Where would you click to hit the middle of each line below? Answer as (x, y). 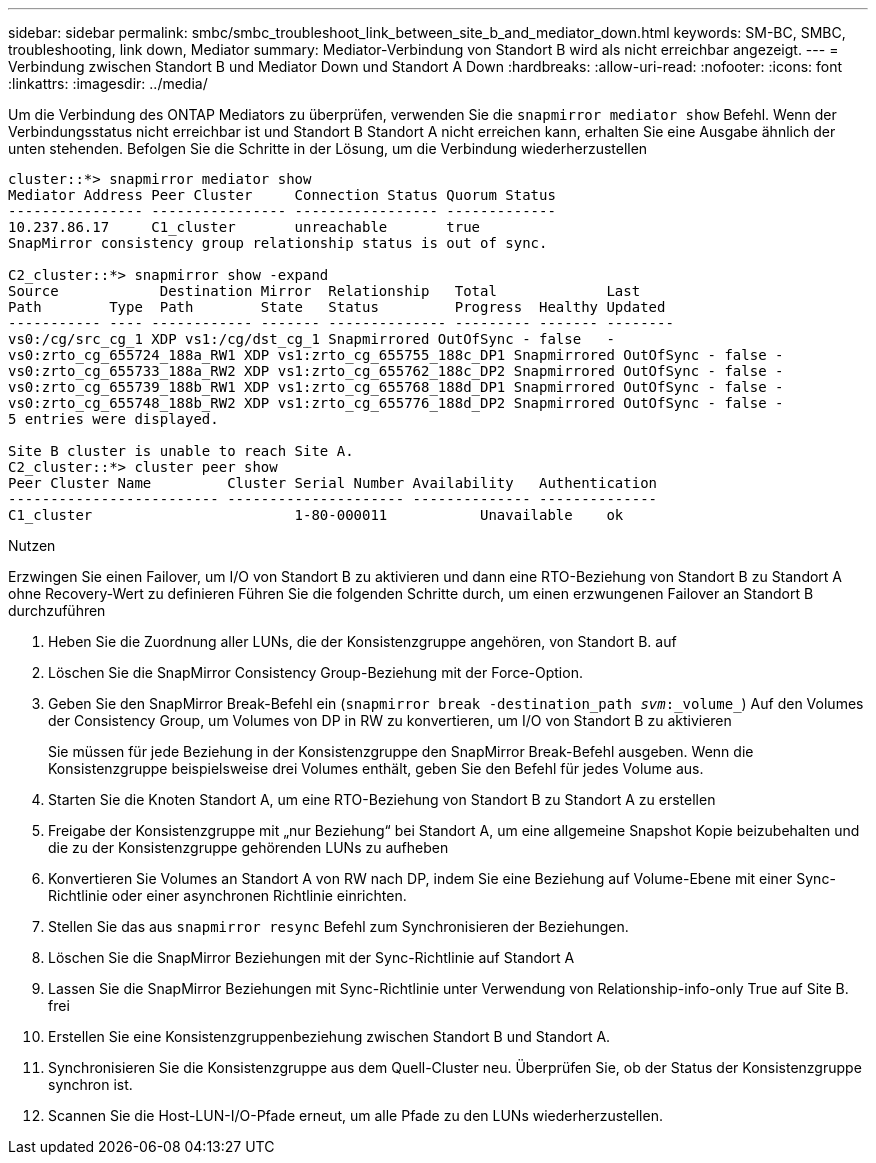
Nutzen (32, 545)
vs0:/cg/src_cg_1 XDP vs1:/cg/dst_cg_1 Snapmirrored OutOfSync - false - (311, 339)
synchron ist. (90, 1084)
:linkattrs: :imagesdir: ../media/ (108, 83)
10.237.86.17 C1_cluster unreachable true (244, 227)
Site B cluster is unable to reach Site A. (181, 451)
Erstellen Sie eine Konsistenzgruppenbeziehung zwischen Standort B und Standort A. (329, 1036)
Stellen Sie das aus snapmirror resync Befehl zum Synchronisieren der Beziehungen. (338, 926)
